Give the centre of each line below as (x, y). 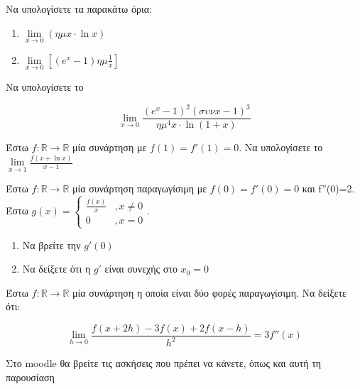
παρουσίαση (30, 377)
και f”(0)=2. (328, 188)
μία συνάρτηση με (110, 147)
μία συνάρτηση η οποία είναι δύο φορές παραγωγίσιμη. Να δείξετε (209, 292)
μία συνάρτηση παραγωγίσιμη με (140, 188)
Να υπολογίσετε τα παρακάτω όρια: (79, 9)
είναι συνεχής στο (141, 269)
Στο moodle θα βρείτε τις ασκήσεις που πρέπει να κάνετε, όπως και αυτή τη (164, 363)
